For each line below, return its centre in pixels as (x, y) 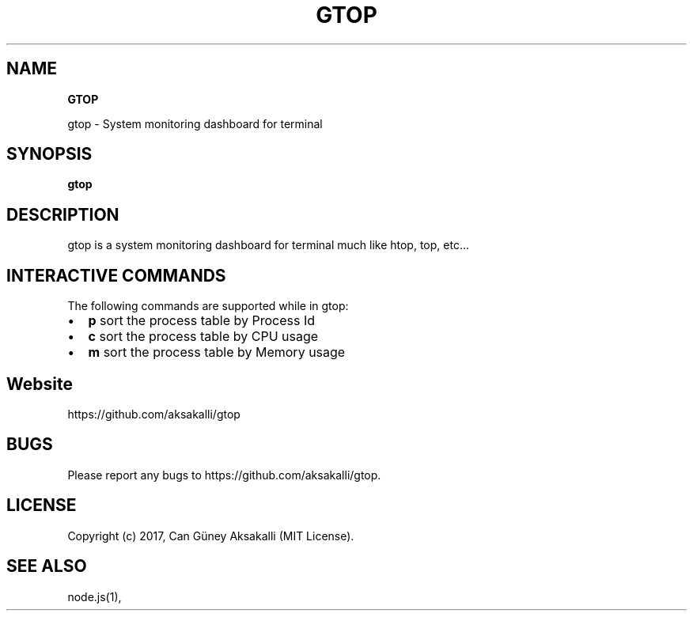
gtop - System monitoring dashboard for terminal (195, 123)
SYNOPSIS (49, 154)
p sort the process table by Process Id (201, 321)
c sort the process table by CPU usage (203, 337)
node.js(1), (95, 596)
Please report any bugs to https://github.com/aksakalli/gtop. (224, 475)
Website (40, 384)
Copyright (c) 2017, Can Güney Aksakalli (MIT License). (211, 536)
